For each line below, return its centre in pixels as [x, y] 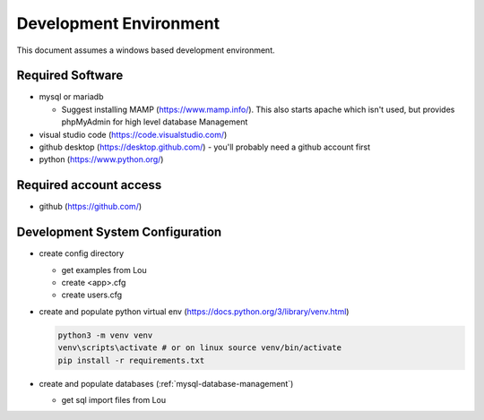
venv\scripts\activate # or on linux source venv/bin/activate [200, 348]
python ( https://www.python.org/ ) [101, 159]
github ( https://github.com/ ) [91, 207]
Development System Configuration [119, 232]
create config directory [82, 253]
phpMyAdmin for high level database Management [155, 122]
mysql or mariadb [71, 97]
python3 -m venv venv [105, 335]
